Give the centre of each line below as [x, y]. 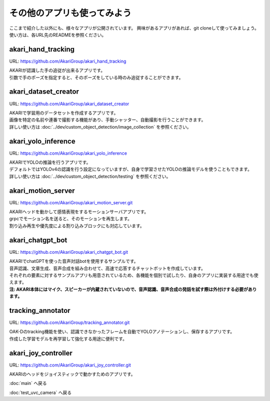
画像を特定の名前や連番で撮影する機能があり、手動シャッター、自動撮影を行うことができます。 [107, 120]
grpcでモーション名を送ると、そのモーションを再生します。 [71, 219]
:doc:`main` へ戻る [28, 383]
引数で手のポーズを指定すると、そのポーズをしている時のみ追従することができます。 [96, 77]
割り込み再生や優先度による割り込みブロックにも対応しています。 [77, 226]
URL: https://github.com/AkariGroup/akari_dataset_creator [69, 104]
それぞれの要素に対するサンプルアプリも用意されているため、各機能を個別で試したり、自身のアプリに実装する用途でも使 [134, 275]
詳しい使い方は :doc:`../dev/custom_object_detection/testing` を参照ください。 [90, 176]
